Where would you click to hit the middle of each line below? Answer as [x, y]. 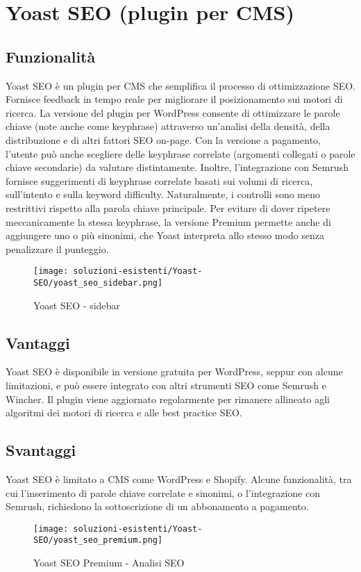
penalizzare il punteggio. [57, 248]
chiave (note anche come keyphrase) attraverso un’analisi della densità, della [168, 126]
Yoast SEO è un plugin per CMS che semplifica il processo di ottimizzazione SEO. [180, 85]
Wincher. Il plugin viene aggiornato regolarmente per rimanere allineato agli [168, 399]
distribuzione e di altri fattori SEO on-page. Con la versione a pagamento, [163, 139]
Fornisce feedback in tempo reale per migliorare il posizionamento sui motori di [174, 99]
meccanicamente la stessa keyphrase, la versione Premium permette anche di [168, 221]
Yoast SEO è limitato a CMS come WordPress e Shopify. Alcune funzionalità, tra [179, 479]
